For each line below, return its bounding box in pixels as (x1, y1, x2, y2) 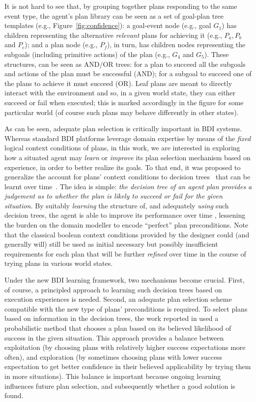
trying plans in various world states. (4, 258, 113, 268)
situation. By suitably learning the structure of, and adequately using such (4, 200, 229, 210)
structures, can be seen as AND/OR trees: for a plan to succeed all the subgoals (4, 58, 246, 69)
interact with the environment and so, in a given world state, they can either (4, 87, 236, 98)
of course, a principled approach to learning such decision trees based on (4, 284, 222, 294)
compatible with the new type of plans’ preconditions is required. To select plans (4, 303, 248, 314)
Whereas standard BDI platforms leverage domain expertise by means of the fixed (4, 133, 251, 143)
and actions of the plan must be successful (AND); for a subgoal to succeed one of (4, 68, 252, 79)
